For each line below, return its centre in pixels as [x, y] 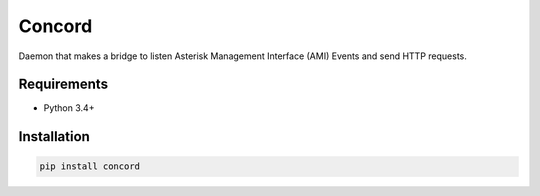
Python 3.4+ [69, 108]
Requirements [63, 84]
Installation [54, 136]
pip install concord [89, 166]
